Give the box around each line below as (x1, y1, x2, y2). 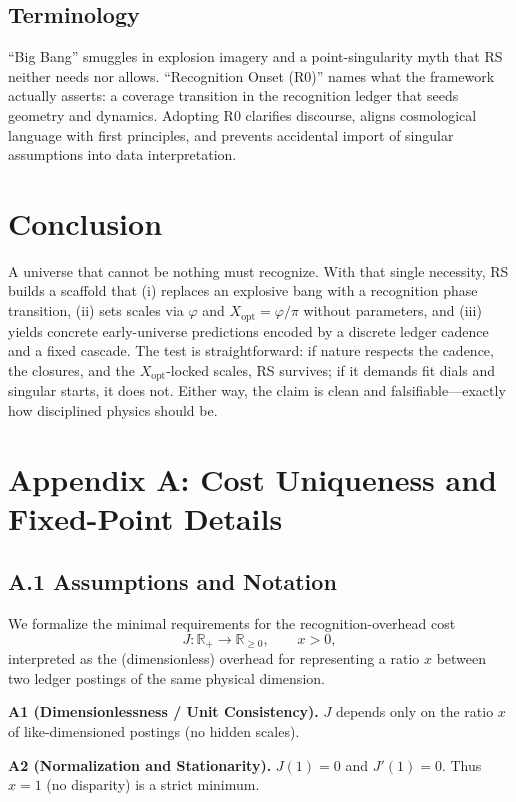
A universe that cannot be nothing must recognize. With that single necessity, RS (8, 260, 509, 281)
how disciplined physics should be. (8, 399, 218, 420)
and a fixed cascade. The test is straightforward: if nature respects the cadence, (8, 340, 494, 361)
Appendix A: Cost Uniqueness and (8, 458, 497, 499)
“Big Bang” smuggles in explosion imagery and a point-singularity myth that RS (8, 46, 503, 67)
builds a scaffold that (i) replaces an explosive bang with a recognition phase (8, 280, 478, 301)
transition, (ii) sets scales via (8, 300, 184, 321)
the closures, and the (8, 359, 135, 380)
